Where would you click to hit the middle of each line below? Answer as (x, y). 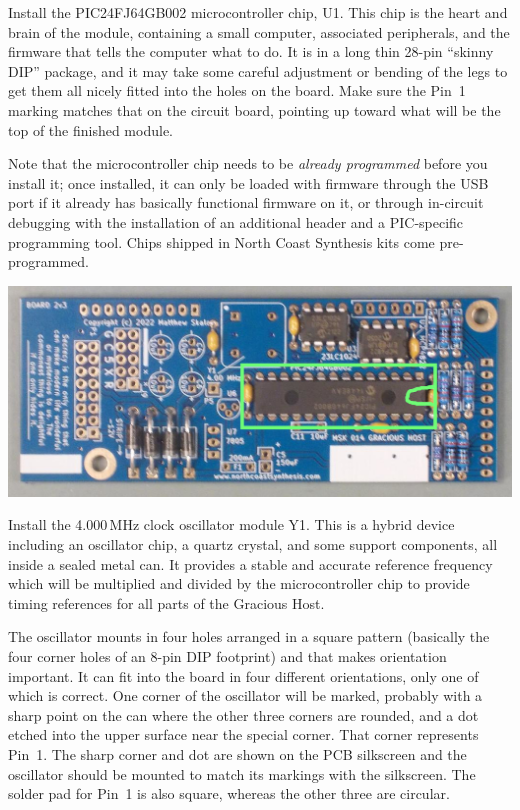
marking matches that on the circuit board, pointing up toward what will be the (254, 109)
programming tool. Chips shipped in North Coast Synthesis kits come (221, 241)
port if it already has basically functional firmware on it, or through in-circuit (246, 202)
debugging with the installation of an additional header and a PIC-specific (236, 221)
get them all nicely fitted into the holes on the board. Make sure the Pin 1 (237, 90)
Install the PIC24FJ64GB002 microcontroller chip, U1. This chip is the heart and (258, 12)
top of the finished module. (90, 129)
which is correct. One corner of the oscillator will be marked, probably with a (245, 695)
